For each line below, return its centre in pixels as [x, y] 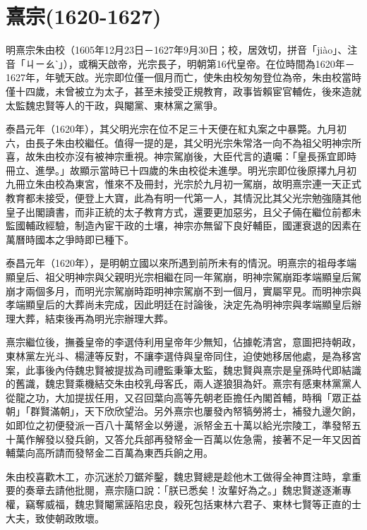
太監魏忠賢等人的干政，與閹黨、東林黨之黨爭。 [114, 105]
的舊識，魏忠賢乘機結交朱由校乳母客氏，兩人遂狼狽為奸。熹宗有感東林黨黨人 [183, 384]
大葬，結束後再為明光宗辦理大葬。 [94, 318]
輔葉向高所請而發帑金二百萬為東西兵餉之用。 [109, 453]
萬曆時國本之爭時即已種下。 [70, 239]
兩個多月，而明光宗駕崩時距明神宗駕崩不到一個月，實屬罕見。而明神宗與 [193, 290]
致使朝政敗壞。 [70, 518]
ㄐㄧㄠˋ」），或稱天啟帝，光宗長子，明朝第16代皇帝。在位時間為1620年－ [190, 63]
